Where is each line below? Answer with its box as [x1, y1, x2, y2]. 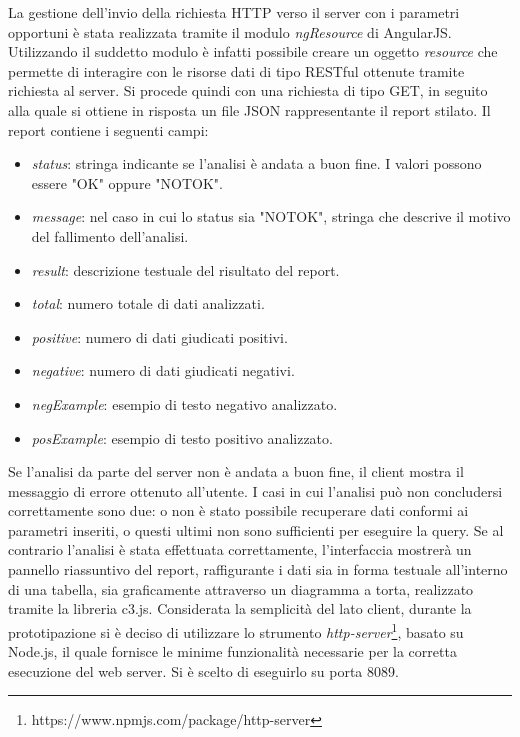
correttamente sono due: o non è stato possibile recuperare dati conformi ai [8, 500, 469, 521]
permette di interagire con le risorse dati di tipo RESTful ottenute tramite [8, 60, 465, 81]
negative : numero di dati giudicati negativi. [31, 360, 295, 381]
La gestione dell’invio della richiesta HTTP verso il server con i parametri [8, 2, 460, 22]
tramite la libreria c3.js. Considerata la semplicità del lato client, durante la [8, 598, 472, 619]
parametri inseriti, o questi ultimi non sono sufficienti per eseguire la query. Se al [8, 519, 504, 540]
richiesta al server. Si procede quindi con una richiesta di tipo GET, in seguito [8, 80, 488, 101]
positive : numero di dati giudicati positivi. [31, 326, 288, 347]
